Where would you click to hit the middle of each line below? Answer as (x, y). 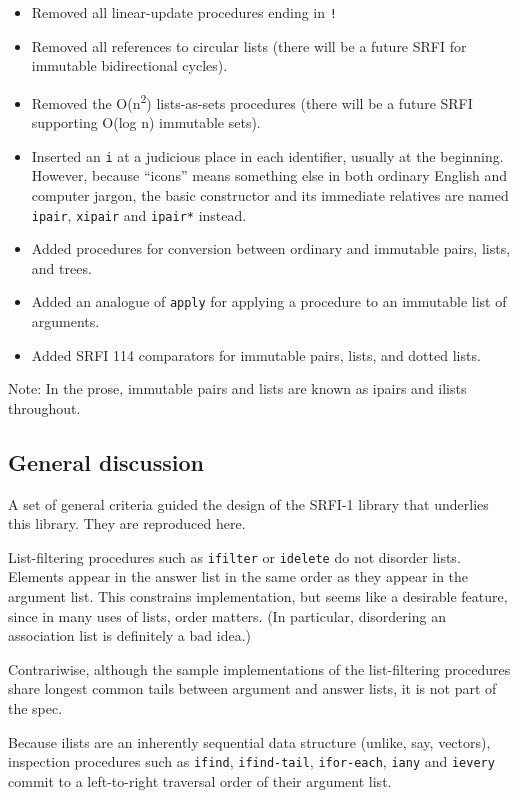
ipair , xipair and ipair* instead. (139, 214)
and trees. (61, 267)
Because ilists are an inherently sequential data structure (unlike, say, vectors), (249, 741)
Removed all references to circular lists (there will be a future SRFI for (249, 45)
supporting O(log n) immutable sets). (146, 122)
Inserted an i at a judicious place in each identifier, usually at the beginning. (267, 155)
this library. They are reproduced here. (127, 523)
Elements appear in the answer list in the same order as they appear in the (238, 576)
